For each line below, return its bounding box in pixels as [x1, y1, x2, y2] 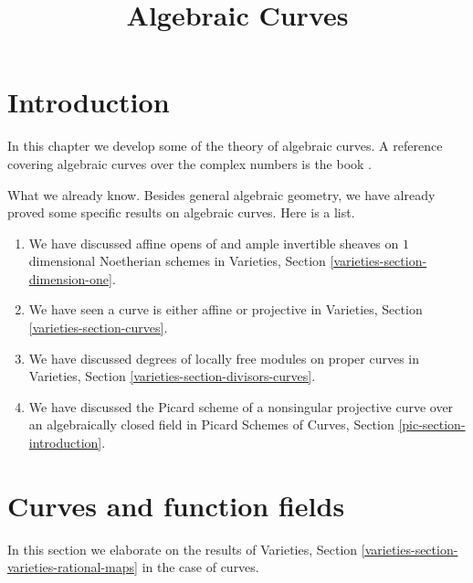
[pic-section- [398, 415, 466, 434]
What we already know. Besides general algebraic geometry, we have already [7, 185, 436, 204]
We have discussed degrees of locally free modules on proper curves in [28, 348, 420, 367]
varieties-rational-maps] [7, 557, 138, 577]
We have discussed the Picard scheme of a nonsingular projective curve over [28, 397, 454, 416]
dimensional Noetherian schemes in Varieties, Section [28, 251, 326, 270]
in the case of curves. [142, 557, 259, 577]
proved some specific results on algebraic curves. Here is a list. [7, 203, 355, 222]
